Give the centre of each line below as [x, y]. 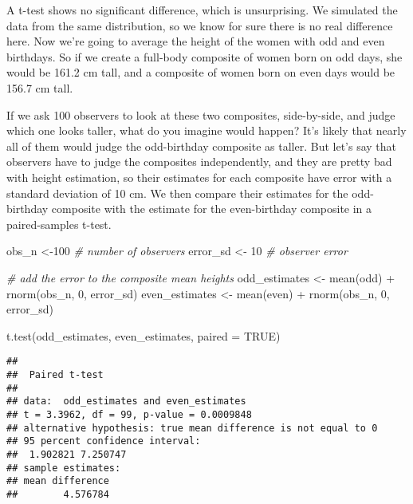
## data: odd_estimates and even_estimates [126, 402]
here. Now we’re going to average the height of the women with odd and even [196, 41]
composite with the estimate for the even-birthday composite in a [212, 209]
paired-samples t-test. [59, 224]
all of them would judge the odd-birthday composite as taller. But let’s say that [202, 146]
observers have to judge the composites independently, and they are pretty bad [199, 161]
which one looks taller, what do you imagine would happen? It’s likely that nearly [206, 130]
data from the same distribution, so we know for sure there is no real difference [200, 25]
